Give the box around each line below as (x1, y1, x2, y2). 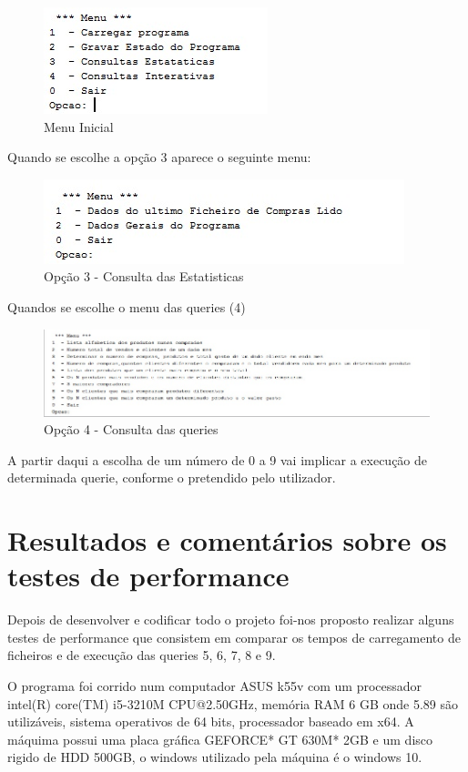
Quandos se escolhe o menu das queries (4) (7, 297, 246, 316)
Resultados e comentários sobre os (7, 522, 447, 559)
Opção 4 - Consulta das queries (44, 420, 219, 439)
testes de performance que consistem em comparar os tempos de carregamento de (7, 627, 461, 646)
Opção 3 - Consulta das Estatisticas (44, 267, 244, 286)
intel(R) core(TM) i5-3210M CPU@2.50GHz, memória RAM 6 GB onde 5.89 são (7, 694, 458, 713)
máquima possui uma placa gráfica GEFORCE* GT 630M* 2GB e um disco (7, 729, 433, 748)
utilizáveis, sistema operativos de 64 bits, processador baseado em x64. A (7, 712, 414, 731)
